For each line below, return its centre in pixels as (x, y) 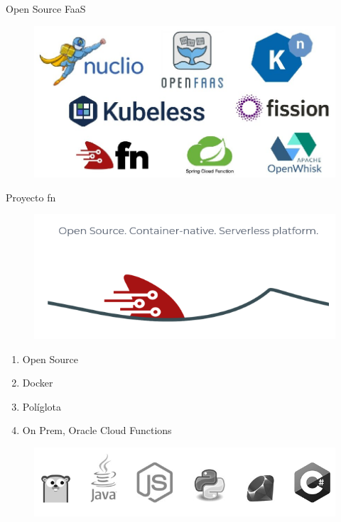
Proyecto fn (31, 197)
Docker (38, 383)
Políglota (42, 406)
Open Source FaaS (46, 9)
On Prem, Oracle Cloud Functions (97, 430)
